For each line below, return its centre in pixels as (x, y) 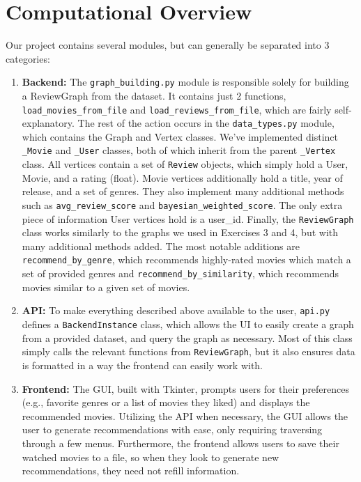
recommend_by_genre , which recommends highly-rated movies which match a (186, 259)
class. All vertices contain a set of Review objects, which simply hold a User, (185, 164)
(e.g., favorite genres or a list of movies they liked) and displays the (166, 402)
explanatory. (48, 123)
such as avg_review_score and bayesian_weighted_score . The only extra (182, 204)
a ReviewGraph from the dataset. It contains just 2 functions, (154, 95)
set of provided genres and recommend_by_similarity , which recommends (180, 273)
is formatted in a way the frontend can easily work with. (143, 365)
